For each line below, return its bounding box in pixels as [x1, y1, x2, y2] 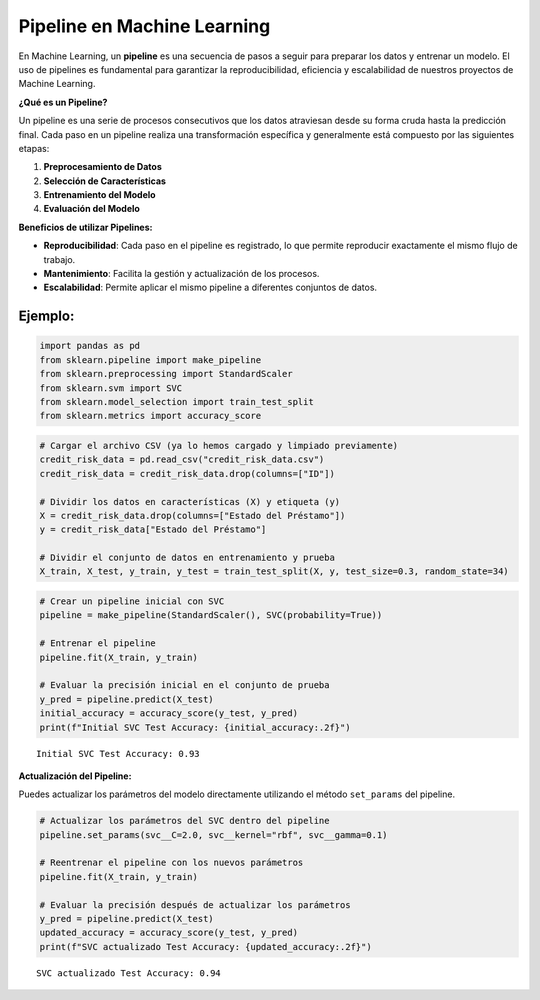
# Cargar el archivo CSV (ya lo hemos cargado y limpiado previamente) [39, 440, 399, 451]
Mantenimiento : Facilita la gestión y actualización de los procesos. [43, 268, 320, 280]
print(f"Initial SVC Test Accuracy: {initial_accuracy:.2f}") [39, 721, 351, 733]
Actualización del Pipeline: [18, 770, 132, 782]
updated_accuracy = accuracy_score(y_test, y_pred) [39, 927, 299, 939]
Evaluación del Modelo [43, 203, 140, 215]
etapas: [18, 142, 50, 154]
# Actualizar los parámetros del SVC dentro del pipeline [39, 815, 330, 827]
